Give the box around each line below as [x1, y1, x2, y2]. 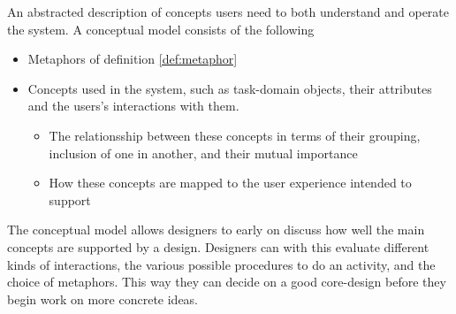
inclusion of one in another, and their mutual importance [49, 143, 358, 162]
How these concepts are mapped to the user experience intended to [49, 173, 412, 192]
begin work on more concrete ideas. [7, 289, 199, 308]
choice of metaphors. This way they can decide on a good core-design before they [7, 272, 446, 291]
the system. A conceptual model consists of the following [7, 19, 315, 38]
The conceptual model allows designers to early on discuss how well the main [7, 220, 425, 239]
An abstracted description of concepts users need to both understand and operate [7, 3, 450, 20]
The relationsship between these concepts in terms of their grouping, [49, 126, 421, 144]
